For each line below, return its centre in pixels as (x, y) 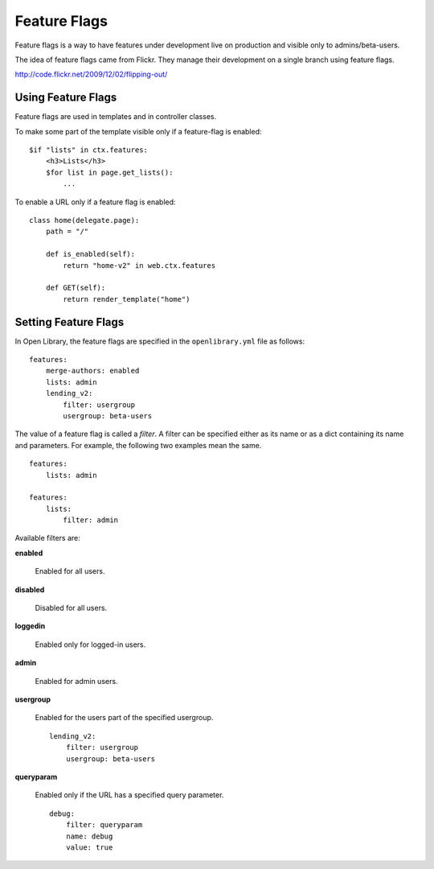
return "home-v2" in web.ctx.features (139, 265)
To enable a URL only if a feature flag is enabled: (95, 202)
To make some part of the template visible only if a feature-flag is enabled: (138, 131)
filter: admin (91, 520)
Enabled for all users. (70, 571)
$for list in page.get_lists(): (109, 172)
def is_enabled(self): (90, 254)
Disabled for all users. (71, 608)
